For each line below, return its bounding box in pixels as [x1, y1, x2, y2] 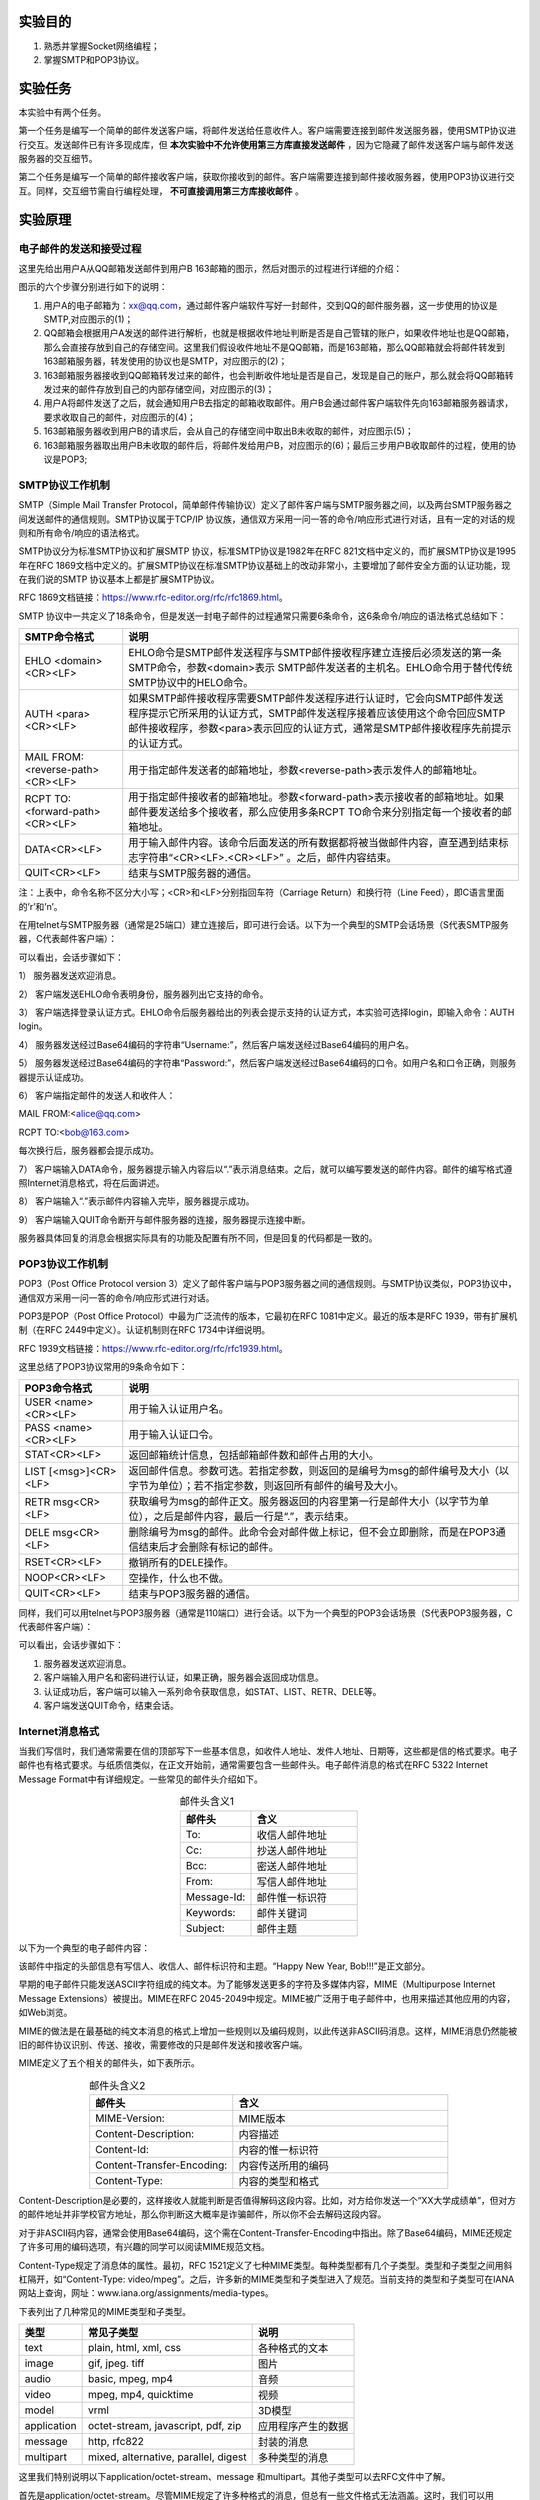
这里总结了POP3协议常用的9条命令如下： [18, 1361, 188, 1373]
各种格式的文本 [257, 2341, 329, 2355]
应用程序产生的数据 [257, 2420, 349, 2434]
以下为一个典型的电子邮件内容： [18, 1941, 150, 1954]
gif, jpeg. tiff [87, 2356, 145, 2370]
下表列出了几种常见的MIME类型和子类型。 [18, 2305, 192, 2317]
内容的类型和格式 [238, 2175, 319, 2189]
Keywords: [185, 1905, 236, 1919]
